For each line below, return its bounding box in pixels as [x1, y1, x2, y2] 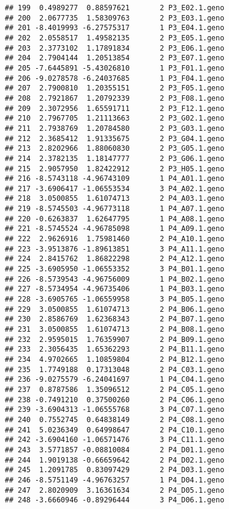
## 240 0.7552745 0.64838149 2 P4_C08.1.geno [5, 415, 225, 424]
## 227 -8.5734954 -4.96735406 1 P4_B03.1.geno [5, 285, 225, 294]
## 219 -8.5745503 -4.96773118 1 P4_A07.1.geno [5, 204, 225, 213]
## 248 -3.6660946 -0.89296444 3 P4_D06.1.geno [5, 496, 225, 505]
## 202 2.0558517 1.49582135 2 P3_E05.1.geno [5, 33, 225, 42]
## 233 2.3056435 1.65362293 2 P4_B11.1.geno [5, 345, 225, 354]
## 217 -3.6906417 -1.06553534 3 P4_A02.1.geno [5, 184, 225, 193]
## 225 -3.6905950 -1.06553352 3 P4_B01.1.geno [5, 265, 225, 274]
